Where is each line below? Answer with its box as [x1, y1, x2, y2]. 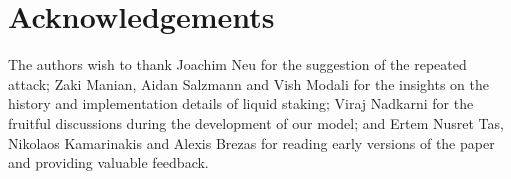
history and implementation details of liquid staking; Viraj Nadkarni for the [8, 93, 474, 114]
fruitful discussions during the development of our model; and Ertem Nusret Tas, [8, 112, 504, 133]
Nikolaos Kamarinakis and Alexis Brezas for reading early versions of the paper [8, 132, 495, 153]
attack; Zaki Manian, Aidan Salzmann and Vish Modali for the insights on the [8, 73, 489, 94]
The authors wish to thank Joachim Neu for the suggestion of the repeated [8, 54, 467, 75]
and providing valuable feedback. [8, 152, 209, 173]
